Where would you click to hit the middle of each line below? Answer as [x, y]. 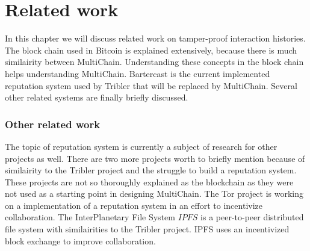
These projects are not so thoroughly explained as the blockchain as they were [149, 181]
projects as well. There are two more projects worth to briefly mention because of [155, 158]
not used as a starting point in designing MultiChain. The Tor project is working [154, 194]
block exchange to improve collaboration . [80, 240]
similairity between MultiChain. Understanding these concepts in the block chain [154, 62]
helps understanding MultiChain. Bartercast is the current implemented [138, 73]
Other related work [53, 124]
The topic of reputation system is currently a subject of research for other [141, 146]
